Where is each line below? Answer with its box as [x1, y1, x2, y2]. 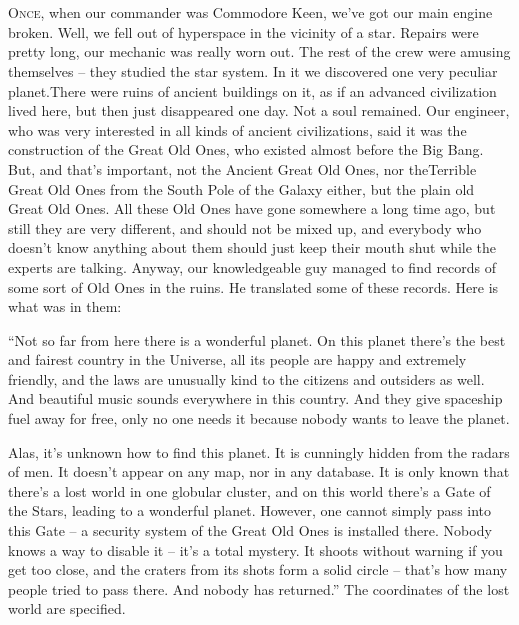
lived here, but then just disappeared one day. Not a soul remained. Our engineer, [8, 100, 510, 121]
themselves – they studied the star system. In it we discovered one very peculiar [8, 60, 498, 81]
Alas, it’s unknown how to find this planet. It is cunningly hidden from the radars [8, 441, 510, 462]
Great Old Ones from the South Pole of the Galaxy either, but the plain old [8, 178, 475, 199]
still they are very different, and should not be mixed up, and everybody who [8, 217, 482, 238]
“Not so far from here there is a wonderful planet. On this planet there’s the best [8, 329, 506, 350]
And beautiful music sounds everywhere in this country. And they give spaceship [8, 388, 503, 409]
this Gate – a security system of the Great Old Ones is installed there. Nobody [8, 520, 492, 541]
